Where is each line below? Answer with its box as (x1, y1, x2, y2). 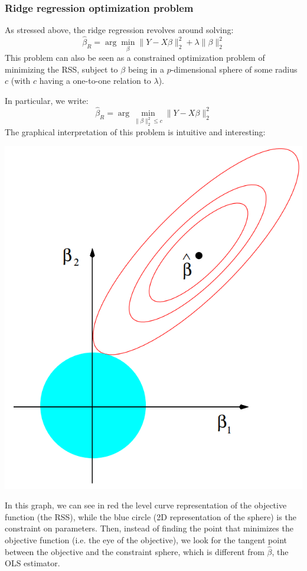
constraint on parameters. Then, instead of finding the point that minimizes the (5, 522, 293, 534)
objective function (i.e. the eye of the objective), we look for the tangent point (5, 534, 287, 546)
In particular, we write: (5, 94, 89, 107)
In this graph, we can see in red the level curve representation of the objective (5, 499, 287, 511)
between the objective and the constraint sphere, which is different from (5, 545, 264, 557)
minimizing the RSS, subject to (5, 63, 118, 75)
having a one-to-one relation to (39, 74, 151, 87)
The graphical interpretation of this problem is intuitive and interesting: (5, 125, 266, 138)
